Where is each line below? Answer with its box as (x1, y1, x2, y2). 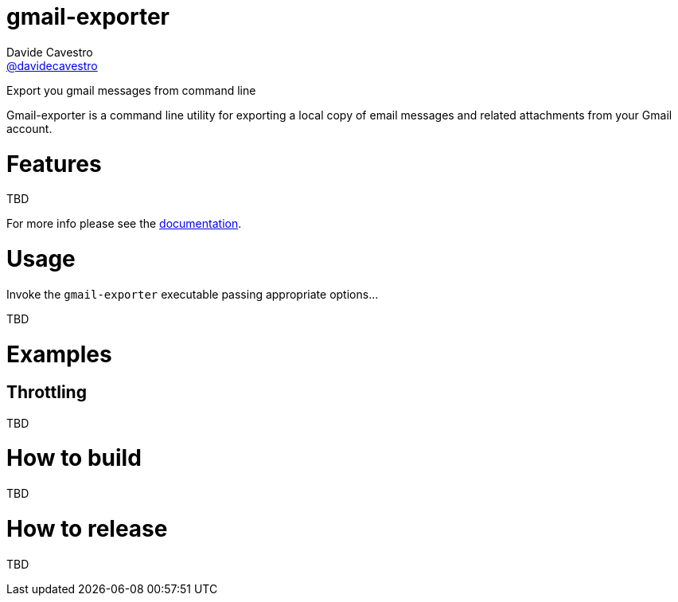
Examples (6, 340, 112, 368)
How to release (6, 514, 168, 542)
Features (6, 150, 102, 178)
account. (6, 121, 53, 135)
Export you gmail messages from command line (6, 83, 256, 97)
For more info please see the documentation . (6, 217, 242, 231)
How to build (6, 444, 142, 472)
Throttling (6, 382, 87, 403)
